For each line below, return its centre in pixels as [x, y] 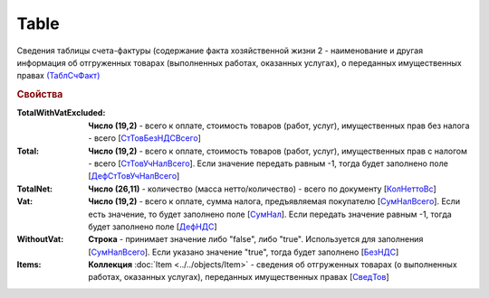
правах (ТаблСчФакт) [58, 76]
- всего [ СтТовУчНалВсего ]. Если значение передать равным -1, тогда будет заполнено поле [268, 163]
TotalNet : [35, 189]
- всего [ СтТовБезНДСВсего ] [144, 138]
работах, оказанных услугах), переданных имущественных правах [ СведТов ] [239, 277]
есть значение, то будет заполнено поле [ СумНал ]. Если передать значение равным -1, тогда [270, 214]
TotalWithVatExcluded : [61, 113]
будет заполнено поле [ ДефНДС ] [153, 227]
